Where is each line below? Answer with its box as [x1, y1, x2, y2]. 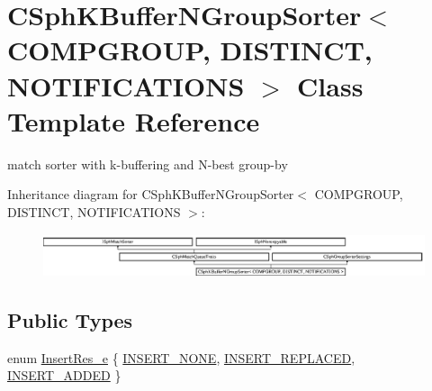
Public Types [7, 305, 133, 333]
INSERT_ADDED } [7, 366, 121, 385]
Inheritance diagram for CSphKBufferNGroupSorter [7, 185, 294, 204]
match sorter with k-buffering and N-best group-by [7, 154, 288, 173]
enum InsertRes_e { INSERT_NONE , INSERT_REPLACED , [7, 348, 355, 367]
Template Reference [7, 102, 260, 139]
